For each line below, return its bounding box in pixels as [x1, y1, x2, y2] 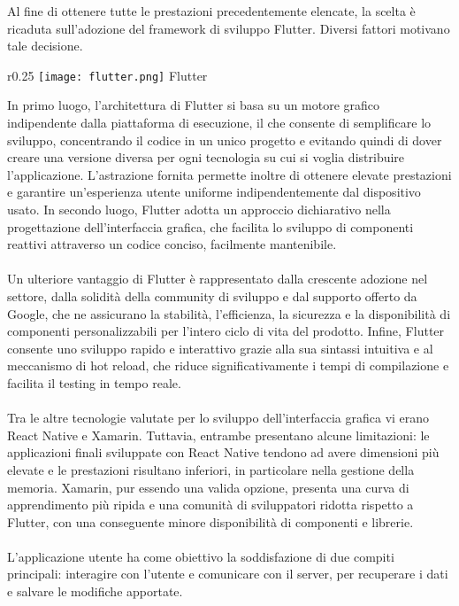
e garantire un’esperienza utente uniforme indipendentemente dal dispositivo [7, 183, 421, 201]
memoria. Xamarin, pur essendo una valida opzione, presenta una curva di [7, 478, 409, 496]
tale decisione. [7, 36, 83, 55]
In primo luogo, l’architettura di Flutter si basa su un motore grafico [7, 96, 380, 114]
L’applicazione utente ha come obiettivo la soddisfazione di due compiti [7, 547, 394, 565]
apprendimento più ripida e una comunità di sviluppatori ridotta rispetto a [7, 495, 414, 514]
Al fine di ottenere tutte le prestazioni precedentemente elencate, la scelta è [7, 2, 416, 19]
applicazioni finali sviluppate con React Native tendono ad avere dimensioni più [7, 443, 440, 462]
